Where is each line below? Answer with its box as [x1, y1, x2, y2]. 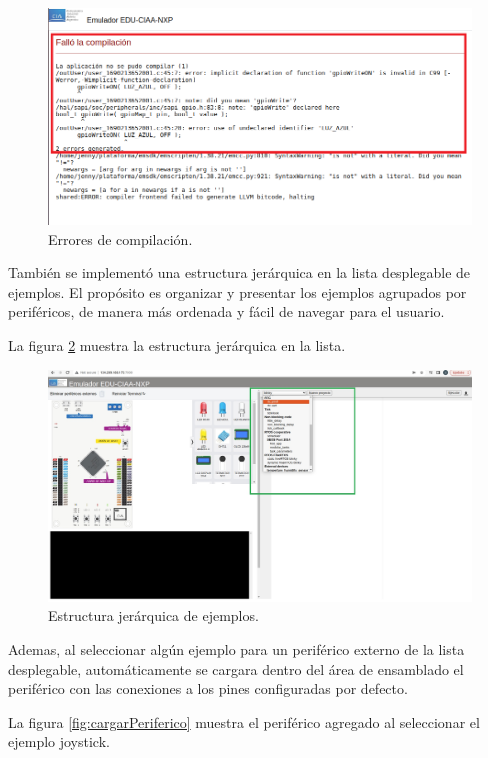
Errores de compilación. [48, 228, 193, 249]
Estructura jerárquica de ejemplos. [48, 605, 259, 626]
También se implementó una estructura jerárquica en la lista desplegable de [8, 262, 471, 283]
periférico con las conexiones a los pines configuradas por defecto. [8, 678, 408, 699]
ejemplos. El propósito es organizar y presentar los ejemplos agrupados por [8, 281, 467, 302]
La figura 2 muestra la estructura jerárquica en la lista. [8, 335, 346, 356]
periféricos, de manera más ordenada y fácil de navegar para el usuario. [8, 301, 445, 322]
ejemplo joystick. [8, 731, 110, 752]
